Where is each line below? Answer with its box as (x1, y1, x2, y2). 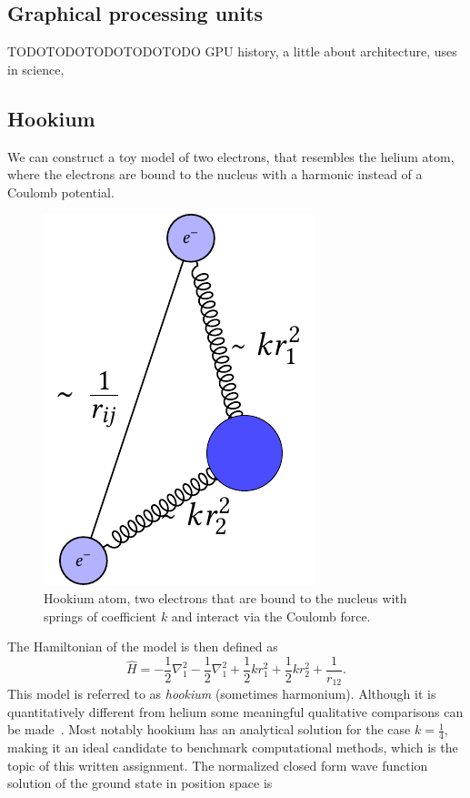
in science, (7, 59, 65, 78)
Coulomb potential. (7, 182, 115, 201)
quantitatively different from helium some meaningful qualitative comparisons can (7, 702, 464, 721)
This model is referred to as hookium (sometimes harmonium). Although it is (7, 684, 436, 703)
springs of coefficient (44, 606, 157, 625)
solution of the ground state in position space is (7, 773, 273, 793)
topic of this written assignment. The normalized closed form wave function (7, 755, 428, 774)
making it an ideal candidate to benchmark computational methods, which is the (7, 738, 458, 757)
